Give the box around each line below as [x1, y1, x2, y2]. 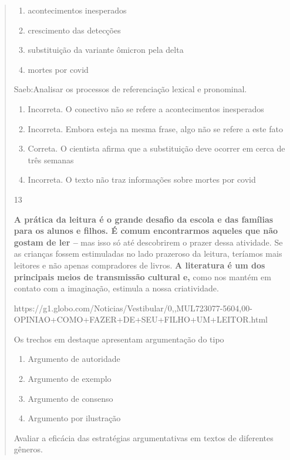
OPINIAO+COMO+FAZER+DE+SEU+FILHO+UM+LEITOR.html [14, 313, 268, 325]
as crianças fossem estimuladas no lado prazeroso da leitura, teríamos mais [14, 247, 282, 260]
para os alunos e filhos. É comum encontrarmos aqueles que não [14, 224, 278, 237]
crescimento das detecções [28, 23, 121, 36]
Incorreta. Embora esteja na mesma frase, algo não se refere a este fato [28, 122, 283, 135]
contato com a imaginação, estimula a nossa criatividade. [14, 282, 219, 294]
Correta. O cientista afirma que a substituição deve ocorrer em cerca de [28, 142, 285, 155]
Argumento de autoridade [28, 352, 120, 365]
